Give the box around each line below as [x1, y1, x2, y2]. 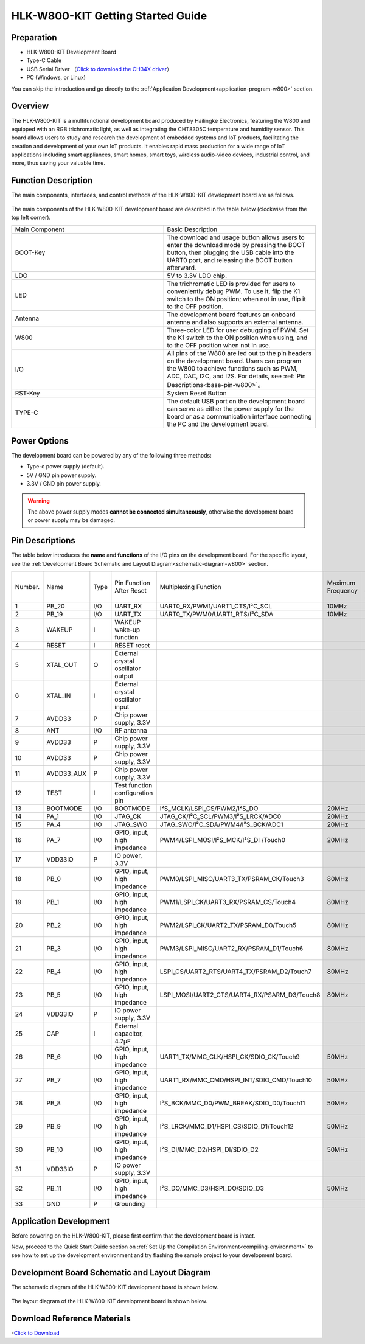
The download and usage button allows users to [167, 233, 305, 242]
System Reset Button [167, 389, 228, 397]
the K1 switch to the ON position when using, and [167, 333, 308, 342]
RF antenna [114, 726, 147, 735]
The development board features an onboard [167, 310, 296, 319]
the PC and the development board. [167, 420, 269, 428]
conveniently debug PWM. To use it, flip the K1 [167, 287, 301, 295]
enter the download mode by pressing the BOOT [167, 240, 305, 249]
